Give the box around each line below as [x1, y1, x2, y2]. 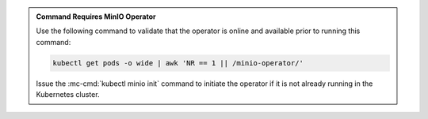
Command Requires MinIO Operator [36, 12, 156, 21]
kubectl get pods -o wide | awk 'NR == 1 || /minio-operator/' [52, 58, 304, 67]
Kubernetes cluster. [36, 90, 100, 99]
